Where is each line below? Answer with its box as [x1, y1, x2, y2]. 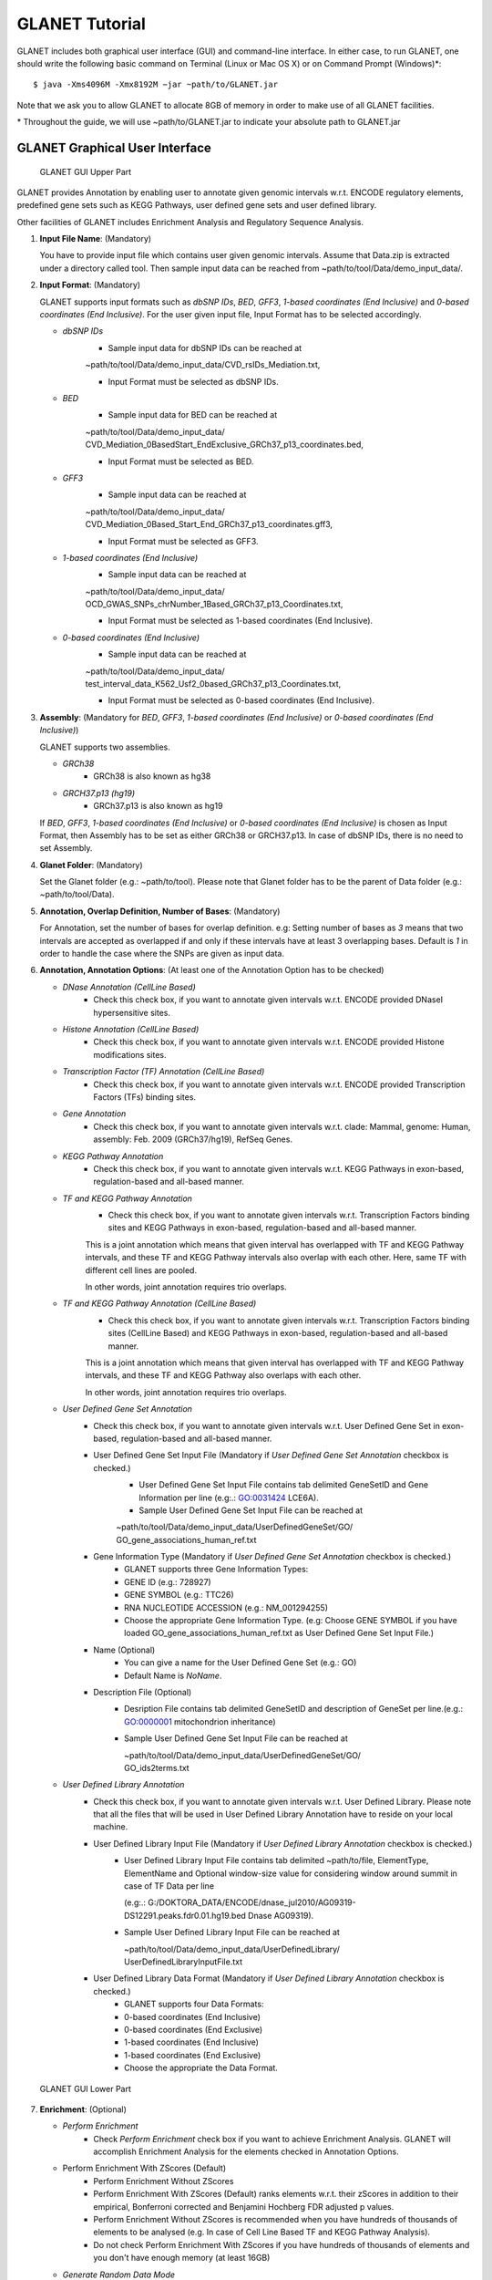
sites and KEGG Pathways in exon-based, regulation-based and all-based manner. [108, 1222, 417, 1233]
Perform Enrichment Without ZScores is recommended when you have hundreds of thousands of [93, 2214, 458, 2225]
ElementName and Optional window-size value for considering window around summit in [124, 1868, 457, 1879]
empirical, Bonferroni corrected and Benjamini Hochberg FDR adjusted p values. [93, 2201, 395, 2212]
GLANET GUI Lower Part [39, 2083, 132, 2094]
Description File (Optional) [93, 1686, 192, 1697]
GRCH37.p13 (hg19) [62, 787, 136, 798]
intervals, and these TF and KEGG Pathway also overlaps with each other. [85, 1370, 362, 1381]
